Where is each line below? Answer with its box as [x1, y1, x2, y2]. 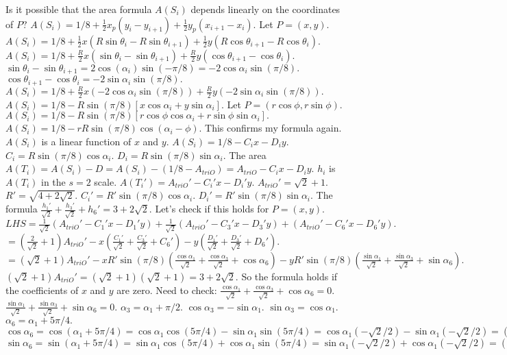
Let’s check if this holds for [155, 201, 269, 215]
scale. [94, 174, 117, 188]
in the [40, 174, 66, 188]
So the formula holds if [241, 269, 338, 283]
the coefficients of [5, 282, 79, 297]
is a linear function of [41, 134, 132, 149]
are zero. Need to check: [116, 282, 217, 297]
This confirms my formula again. [205, 121, 342, 135]
